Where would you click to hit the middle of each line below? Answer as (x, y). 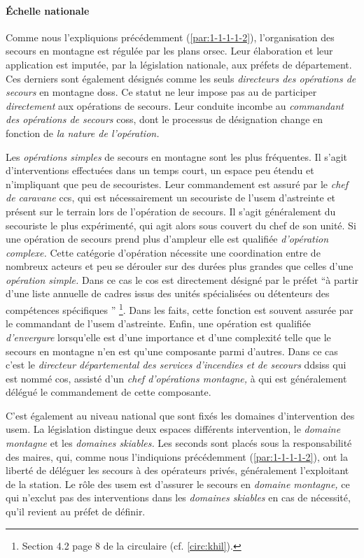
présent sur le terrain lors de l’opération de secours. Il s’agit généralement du (171, 211)
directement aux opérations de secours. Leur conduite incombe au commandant (175, 105)
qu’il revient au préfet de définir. (76, 511)
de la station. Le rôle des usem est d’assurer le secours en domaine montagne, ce (178, 484)
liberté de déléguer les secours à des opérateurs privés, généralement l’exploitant (177, 470)
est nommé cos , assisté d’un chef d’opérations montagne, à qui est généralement (176, 378)
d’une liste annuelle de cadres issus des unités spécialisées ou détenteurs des (168, 293)
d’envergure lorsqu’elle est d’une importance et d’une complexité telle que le (168, 337)
